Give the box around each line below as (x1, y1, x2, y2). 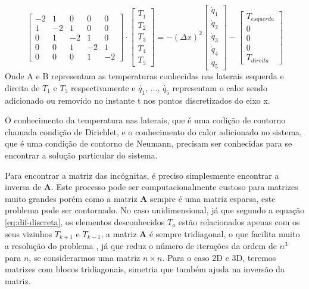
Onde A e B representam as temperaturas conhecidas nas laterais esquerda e (5, 70, 284, 82)
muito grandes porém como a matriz (5, 192, 138, 204)
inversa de (5, 181, 42, 193)
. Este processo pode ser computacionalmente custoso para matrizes (51, 181, 298, 193)
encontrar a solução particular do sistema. (5, 149, 158, 161)
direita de (5, 81, 40, 94)
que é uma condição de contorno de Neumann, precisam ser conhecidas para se (5, 137, 292, 150)
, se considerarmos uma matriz (29, 251, 141, 263)
